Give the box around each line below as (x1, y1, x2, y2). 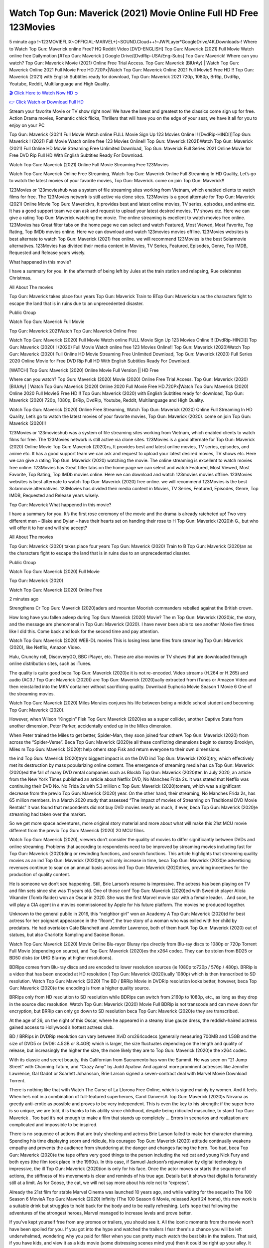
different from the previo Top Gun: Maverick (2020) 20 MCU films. (9, 827, 145, 833)
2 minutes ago (9, 596, 39, 602)
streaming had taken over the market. (9, 811, 87, 817)
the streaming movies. (9, 690, 55, 696)
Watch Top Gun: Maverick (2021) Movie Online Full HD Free (9, 7, 259, 18)
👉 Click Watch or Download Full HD (9, 99, 84, 105)
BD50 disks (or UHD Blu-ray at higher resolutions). (9, 955, 113, 961)
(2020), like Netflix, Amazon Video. (9, 644, 81, 650)
